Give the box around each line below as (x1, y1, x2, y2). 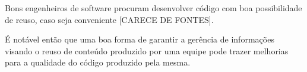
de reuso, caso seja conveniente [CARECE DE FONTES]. (5, 13, 214, 25)
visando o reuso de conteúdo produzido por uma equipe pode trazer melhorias (5, 44, 289, 57)
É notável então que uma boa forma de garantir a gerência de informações (5, 33, 274, 45)
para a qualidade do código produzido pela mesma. (5, 56, 191, 68)
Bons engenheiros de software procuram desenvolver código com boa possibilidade (5, 2, 302, 14)
